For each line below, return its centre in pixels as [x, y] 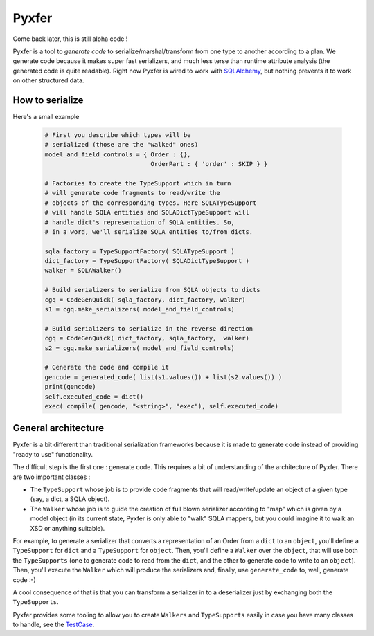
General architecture [58, 428]
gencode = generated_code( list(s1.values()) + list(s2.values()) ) [163, 377]
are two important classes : [52, 477]
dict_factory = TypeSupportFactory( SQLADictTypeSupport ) [147, 261]
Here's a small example [46, 117]
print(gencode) [70, 387]
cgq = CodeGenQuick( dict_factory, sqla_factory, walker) [147, 338]
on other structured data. [48, 80]
